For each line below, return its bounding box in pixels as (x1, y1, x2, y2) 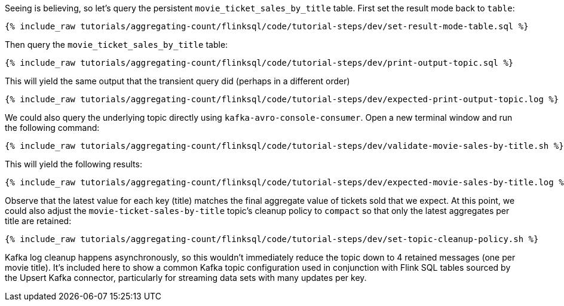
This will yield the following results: (5, 159, 142, 169)
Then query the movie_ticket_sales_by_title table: (5, 39, 228, 50)
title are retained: (5, 216, 72, 226)
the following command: (5, 123, 100, 133)
